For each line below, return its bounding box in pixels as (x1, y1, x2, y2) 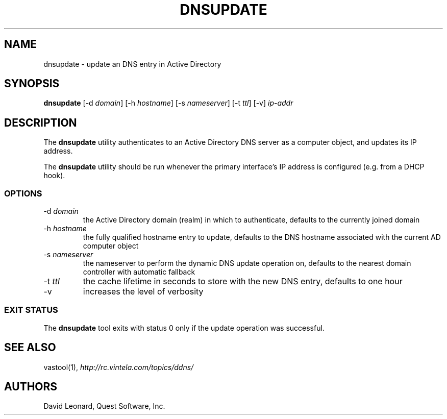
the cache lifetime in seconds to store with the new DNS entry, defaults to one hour (83, 276, 403, 287)
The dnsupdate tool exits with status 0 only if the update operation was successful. (43, 323, 325, 332)
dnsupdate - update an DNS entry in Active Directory (43, 59, 221, 68)
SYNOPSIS (4, 77, 60, 90)
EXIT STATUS (4, 305, 58, 315)
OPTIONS (4, 188, 42, 199)
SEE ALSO (4, 341, 56, 354)
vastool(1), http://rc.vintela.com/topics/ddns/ (43, 362, 194, 372)
